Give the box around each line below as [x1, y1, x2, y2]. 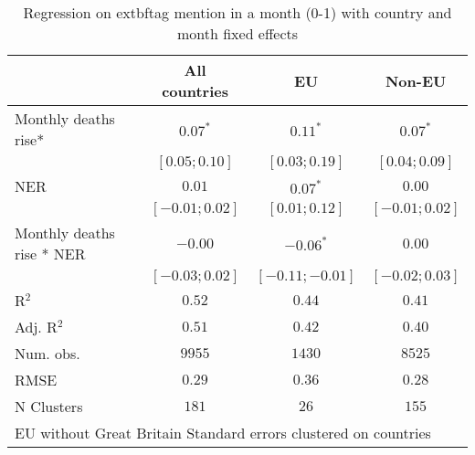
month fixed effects [176, 23, 299, 44]
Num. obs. [15, 343, 80, 364]
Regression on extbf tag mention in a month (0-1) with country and [23, 2, 452, 23]
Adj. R [15, 316, 58, 337]
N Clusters [15, 396, 83, 417]
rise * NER [15, 243, 86, 264]
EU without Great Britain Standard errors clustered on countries [15, 422, 431, 443]
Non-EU [385, 69, 447, 91]
